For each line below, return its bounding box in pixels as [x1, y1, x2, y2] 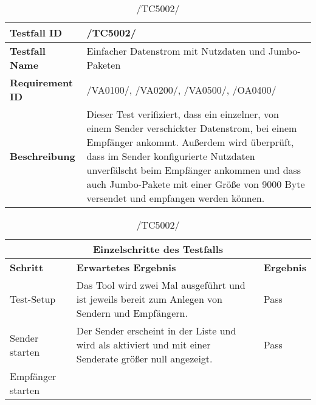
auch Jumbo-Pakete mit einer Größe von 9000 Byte [86, 177, 305, 191]
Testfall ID [10, 26, 63, 40]
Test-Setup [10, 292, 56, 306]
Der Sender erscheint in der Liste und [76, 324, 236, 337]
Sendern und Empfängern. [76, 306, 188, 320]
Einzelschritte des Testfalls [92, 242, 224, 256]
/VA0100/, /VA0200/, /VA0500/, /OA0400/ [86, 82, 276, 97]
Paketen [86, 58, 121, 72]
